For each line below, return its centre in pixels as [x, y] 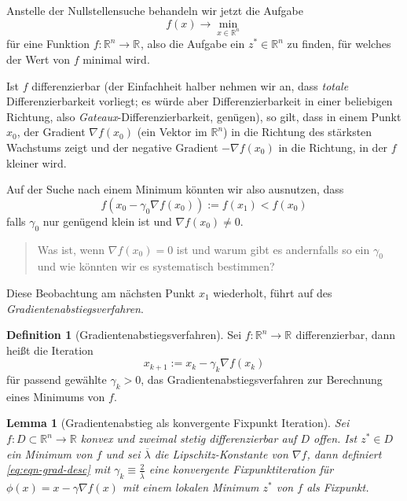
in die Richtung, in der [333, 147]
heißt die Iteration [50, 350]
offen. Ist [335, 438]
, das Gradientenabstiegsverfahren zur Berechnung [262, 379]
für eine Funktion [48, 44]
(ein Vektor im [172, 132]
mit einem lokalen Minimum [191, 487]
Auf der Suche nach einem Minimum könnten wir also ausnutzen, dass [175, 189]
